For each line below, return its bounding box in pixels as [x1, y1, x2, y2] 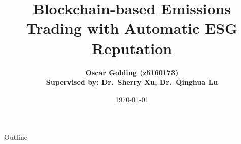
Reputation [91, 37, 173, 58]
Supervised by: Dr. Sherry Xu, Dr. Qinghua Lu [46, 77, 218, 87]
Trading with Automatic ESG [26, 18, 238, 38]
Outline [4, 132, 27, 142]
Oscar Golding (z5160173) [85, 67, 179, 77]
